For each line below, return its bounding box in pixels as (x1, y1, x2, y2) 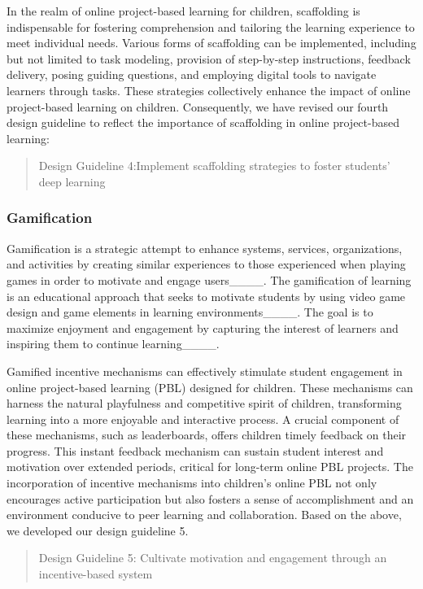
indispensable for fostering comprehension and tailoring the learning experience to (7, 18, 415, 35)
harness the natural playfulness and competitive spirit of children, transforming (7, 395, 402, 412)
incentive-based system (38, 565, 153, 582)
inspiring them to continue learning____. (7, 335, 220, 352)
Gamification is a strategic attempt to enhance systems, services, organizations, (7, 239, 403, 256)
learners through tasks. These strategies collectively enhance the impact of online (7, 81, 411, 98)
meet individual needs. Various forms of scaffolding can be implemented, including (7, 34, 416, 51)
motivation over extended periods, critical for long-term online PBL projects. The (7, 458, 413, 475)
